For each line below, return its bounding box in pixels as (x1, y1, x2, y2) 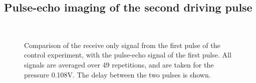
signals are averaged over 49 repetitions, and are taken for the (24, 59, 214, 69)
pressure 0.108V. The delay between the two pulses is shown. (24, 69, 211, 79)
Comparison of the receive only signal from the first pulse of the (24, 39, 220, 50)
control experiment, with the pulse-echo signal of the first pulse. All (24, 49, 231, 60)
